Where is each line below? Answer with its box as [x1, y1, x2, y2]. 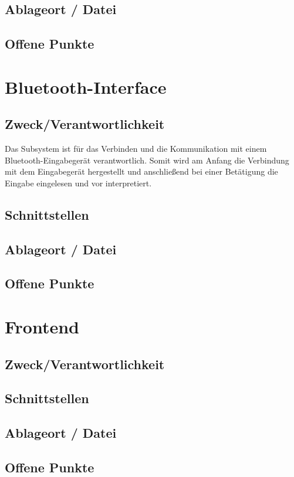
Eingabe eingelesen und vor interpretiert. [5, 176, 152, 189]
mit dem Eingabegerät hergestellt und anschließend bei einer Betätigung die [5, 165, 278, 178]
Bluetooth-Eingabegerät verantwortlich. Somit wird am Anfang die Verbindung [5, 154, 289, 166]
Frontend [5, 315, 80, 339]
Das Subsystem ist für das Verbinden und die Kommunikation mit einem [5, 142, 267, 155]
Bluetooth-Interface [5, 74, 167, 98]
